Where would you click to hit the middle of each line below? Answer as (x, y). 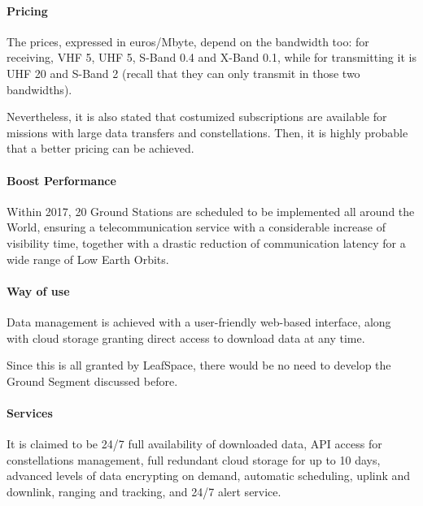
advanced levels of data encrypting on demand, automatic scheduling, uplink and (209, 476)
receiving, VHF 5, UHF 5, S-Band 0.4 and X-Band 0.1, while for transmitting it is (211, 57)
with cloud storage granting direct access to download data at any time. (186, 337)
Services (30, 412)
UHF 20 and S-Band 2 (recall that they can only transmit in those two (183, 73)
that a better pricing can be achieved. (100, 148)
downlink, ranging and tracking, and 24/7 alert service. (144, 491)
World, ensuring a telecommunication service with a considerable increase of (196, 227)
